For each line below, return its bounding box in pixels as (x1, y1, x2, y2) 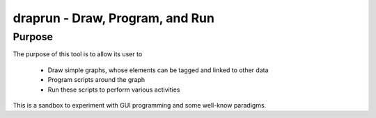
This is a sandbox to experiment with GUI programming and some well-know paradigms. (13, 101, 267, 109)
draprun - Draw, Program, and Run (13, 10, 215, 26)
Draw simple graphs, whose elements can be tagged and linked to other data (47, 66, 269, 74)
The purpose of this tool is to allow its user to (13, 50, 143, 58)
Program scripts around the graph (47, 76, 146, 84)
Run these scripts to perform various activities (47, 85, 180, 94)
